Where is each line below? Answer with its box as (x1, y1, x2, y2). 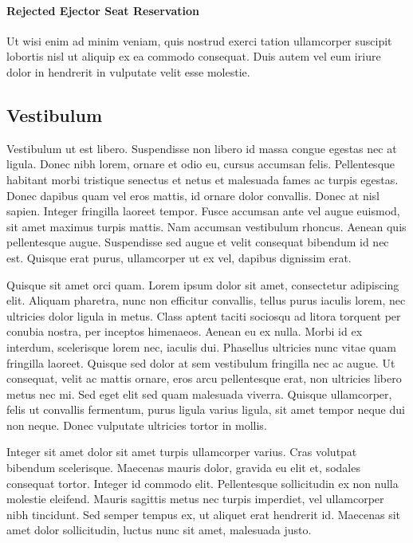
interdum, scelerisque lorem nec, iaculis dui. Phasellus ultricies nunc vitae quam (6, 338, 396, 355)
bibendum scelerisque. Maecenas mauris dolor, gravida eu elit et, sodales (6, 459, 360, 476)
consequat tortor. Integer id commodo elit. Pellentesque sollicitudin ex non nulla (6, 474, 399, 491)
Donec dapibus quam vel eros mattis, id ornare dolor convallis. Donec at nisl (6, 187, 380, 203)
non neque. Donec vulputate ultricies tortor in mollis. (6, 416, 267, 433)
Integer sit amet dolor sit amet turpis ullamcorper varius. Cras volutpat (6, 443, 357, 460)
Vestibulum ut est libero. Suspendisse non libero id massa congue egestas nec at (6, 140, 397, 156)
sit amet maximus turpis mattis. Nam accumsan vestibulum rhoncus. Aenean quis (6, 218, 407, 234)
